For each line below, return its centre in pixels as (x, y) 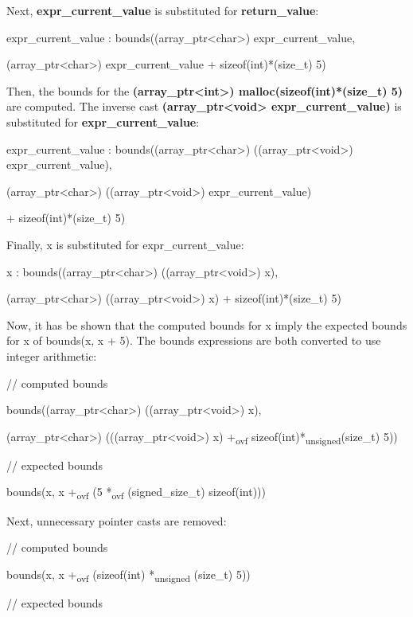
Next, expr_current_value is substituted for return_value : (163, 10)
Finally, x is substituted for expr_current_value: (125, 244)
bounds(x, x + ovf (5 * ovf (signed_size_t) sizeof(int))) (136, 493)
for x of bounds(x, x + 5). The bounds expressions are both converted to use (194, 340)
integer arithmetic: (52, 355)
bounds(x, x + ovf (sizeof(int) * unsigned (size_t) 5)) (129, 575)
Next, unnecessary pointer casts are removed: (117, 520)
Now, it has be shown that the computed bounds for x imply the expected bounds (207, 324)
